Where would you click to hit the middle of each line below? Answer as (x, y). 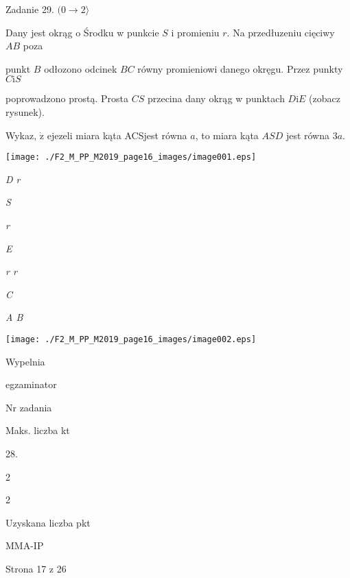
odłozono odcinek (81, 68)
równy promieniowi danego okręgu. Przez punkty (240, 68)
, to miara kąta (227, 135)
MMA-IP (25, 545)
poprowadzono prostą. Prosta (67, 98)
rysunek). (25, 111)
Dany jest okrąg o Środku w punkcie (82, 32)
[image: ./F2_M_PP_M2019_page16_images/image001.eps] (131, 157)
